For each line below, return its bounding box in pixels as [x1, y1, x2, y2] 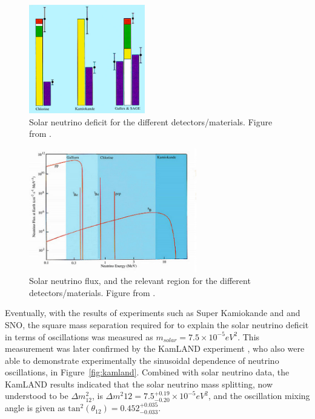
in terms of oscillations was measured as [5, 330, 153, 343]
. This [237, 330, 260, 343]
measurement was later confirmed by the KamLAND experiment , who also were [5, 342, 305, 355]
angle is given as [5, 401, 65, 414]
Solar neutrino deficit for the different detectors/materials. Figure [29, 115, 273, 128]
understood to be [5, 389, 68, 402]
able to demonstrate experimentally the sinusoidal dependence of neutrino [5, 354, 279, 366]
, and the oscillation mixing [208, 389, 310, 402]
